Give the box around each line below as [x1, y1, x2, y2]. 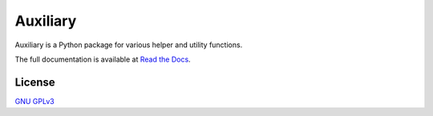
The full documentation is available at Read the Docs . [14, 54, 192, 64]
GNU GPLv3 [14, 96, 55, 106]
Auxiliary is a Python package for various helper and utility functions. [14, 40, 243, 50]
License [14, 75, 55, 89]
